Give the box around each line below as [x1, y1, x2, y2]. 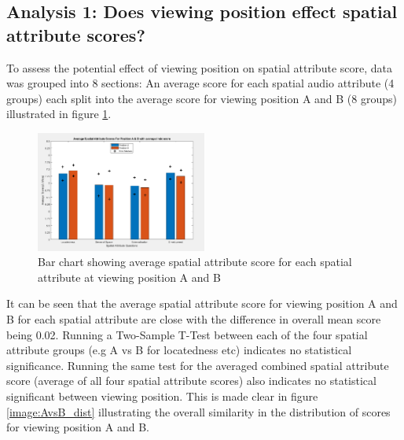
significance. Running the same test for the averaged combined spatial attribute [6, 357, 389, 373]
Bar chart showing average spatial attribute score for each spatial [38, 253, 352, 270]
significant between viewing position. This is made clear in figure [6, 387, 318, 404]
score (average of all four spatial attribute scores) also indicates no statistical [6, 372, 376, 389]
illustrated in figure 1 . [6, 105, 112, 122]
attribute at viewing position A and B [38, 268, 221, 285]
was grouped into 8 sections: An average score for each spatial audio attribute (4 [6, 75, 395, 91]
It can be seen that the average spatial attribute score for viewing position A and [6, 295, 398, 312]
